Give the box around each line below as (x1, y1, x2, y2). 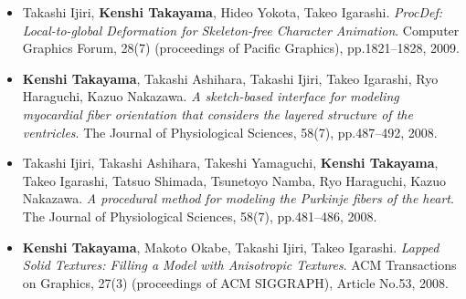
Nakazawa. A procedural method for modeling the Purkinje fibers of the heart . (22, 189, 454, 208)
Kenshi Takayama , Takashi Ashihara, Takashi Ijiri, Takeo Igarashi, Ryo (22, 68, 439, 88)
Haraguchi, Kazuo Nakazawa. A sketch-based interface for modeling (22, 87, 399, 106)
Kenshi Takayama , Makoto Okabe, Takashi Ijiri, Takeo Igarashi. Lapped (22, 237, 440, 256)
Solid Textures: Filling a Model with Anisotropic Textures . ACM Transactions (22, 255, 457, 274)
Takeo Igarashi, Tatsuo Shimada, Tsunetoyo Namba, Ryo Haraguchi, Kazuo (22, 170, 447, 190)
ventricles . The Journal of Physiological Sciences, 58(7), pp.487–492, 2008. (22, 122, 438, 141)
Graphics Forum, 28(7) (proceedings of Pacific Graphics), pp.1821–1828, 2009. (22, 38, 460, 57)
